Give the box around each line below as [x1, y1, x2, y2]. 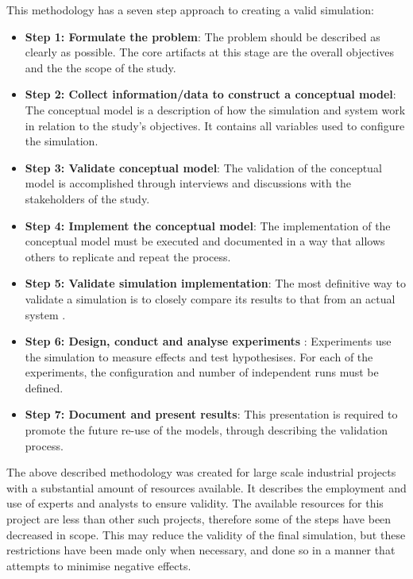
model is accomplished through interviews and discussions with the [25, 175, 351, 191]
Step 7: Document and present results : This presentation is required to [25, 406, 398, 423]
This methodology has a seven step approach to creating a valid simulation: [6, 2, 374, 17]
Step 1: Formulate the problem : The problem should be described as [25, 28, 380, 44]
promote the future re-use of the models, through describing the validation [25, 422, 388, 438]
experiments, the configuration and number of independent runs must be [25, 364, 379, 380]
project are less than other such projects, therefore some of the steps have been [6, 511, 392, 527]
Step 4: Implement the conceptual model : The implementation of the [25, 217, 391, 234]
